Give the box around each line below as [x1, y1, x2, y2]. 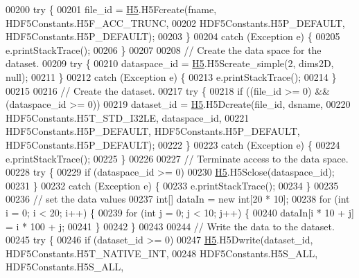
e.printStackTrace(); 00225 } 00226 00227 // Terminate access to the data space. [6, 151, 349, 165]
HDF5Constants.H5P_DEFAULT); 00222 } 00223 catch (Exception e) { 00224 [6, 137, 340, 151]
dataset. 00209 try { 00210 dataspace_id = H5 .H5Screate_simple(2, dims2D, [6, 56, 334, 71]
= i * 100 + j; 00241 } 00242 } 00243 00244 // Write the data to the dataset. [6, 219, 335, 233]
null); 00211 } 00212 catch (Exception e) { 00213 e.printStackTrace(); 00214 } [6, 69, 337, 84]
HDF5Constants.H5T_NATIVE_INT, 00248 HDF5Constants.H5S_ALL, [6, 245, 318, 260]
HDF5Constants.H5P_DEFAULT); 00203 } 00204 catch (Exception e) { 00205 [6, 29, 340, 44]
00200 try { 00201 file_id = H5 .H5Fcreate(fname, [6, 2, 217, 16]
